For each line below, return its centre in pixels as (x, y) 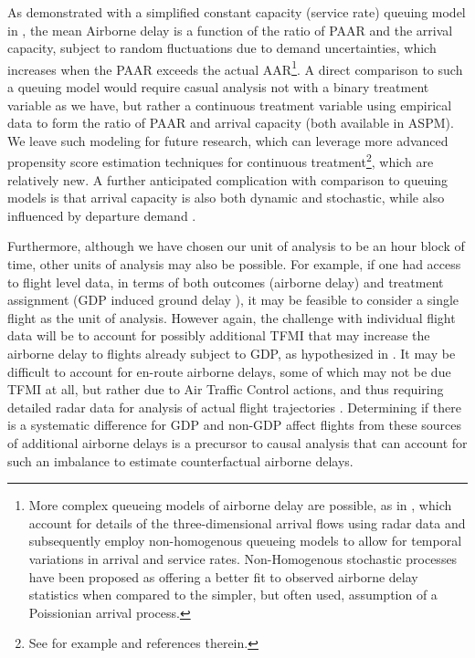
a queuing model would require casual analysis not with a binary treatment (218, 87)
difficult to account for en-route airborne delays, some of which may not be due (229, 371)
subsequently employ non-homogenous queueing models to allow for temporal (245, 541)
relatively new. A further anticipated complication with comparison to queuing (228, 179)
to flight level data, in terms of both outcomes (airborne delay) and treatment (226, 282)
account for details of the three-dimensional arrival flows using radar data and (247, 522)
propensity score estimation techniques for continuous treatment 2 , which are (221, 161)
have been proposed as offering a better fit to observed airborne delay (223, 576)
